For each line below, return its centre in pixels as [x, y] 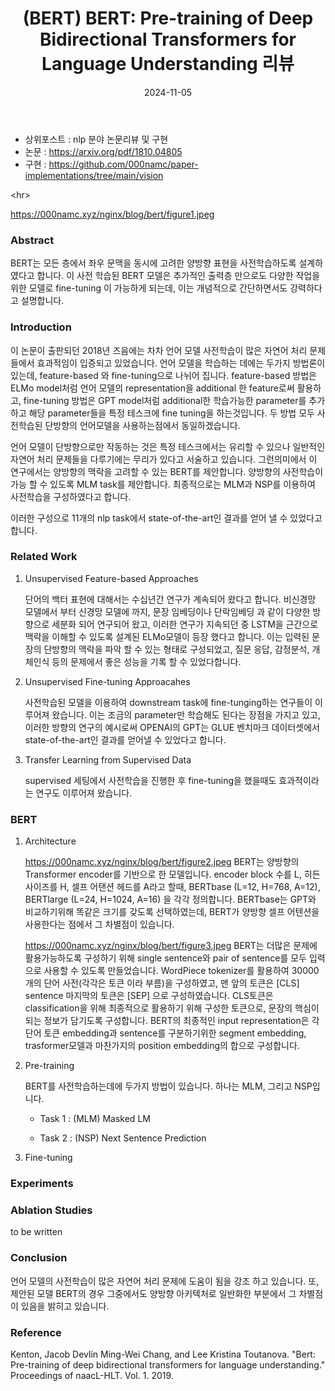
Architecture [50, 841]
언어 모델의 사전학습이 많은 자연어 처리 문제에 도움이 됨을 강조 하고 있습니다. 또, [165, 1281]
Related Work [44, 557]
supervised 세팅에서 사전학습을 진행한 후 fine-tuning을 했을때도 [150, 780]
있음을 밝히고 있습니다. [65, 1306]
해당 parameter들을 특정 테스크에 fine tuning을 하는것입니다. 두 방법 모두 [171, 413]
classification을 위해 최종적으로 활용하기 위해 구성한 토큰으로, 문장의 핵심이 [172, 1008]
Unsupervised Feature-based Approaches [111, 578]
